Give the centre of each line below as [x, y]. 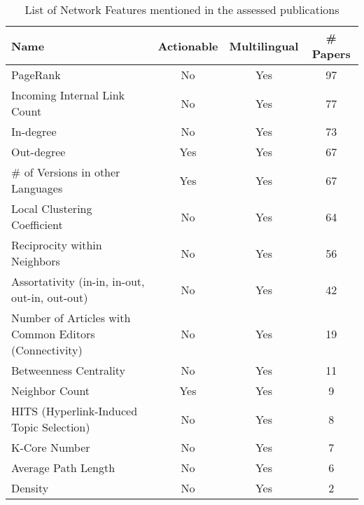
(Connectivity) [47, 350]
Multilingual [264, 46]
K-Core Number [51, 447]
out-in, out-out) [50, 297]
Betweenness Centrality [69, 370]
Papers [331, 54]
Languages [37, 188]
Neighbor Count [51, 390]
